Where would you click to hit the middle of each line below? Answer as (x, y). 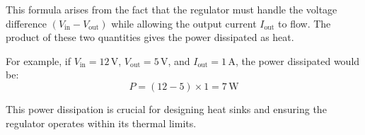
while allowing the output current (184, 23)
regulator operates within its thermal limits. (101, 123)
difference (26, 23)
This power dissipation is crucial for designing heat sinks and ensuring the (166, 108)
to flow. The (305, 23)
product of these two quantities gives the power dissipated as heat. (150, 37)
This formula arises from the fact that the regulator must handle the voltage (172, 9)
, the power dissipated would (297, 60)
